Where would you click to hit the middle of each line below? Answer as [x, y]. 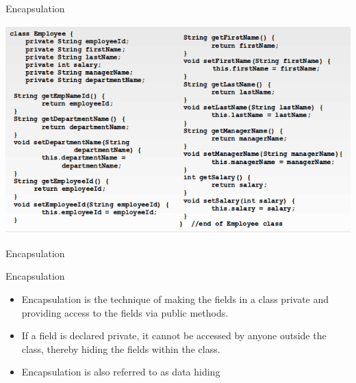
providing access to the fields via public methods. [125, 312]
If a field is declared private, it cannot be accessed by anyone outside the [174, 335]
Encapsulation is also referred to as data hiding [121, 372]
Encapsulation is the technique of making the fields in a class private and [175, 299]
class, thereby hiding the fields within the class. [121, 348]
